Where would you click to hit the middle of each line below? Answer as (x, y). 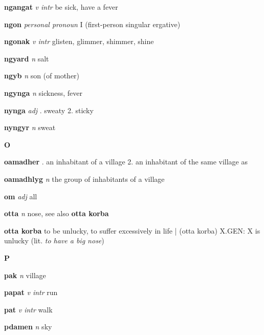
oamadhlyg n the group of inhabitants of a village (84, 179)
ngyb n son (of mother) (42, 76)
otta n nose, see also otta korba (57, 213)
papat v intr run (31, 292)
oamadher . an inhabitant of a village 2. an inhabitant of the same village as (126, 162)
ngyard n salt (27, 58)
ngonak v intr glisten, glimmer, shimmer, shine (79, 41)
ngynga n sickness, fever (43, 92)
